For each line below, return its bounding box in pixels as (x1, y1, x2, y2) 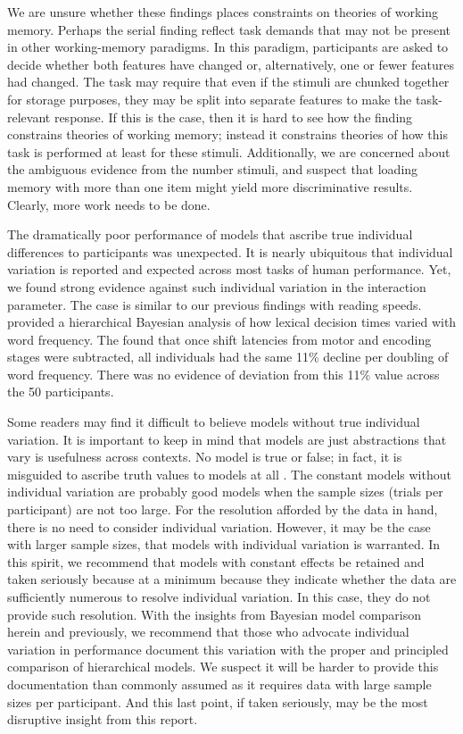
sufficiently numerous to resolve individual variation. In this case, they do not (7, 588, 431, 605)
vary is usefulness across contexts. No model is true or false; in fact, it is (7, 447, 402, 466)
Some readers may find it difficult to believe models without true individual (7, 413, 420, 431)
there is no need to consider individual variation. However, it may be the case (7, 517, 431, 536)
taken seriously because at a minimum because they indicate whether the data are (7, 570, 457, 588)
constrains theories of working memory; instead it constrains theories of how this (7, 125, 448, 144)
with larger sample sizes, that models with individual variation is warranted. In (7, 535, 441, 554)
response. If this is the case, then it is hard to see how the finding (54, 107, 413, 126)
